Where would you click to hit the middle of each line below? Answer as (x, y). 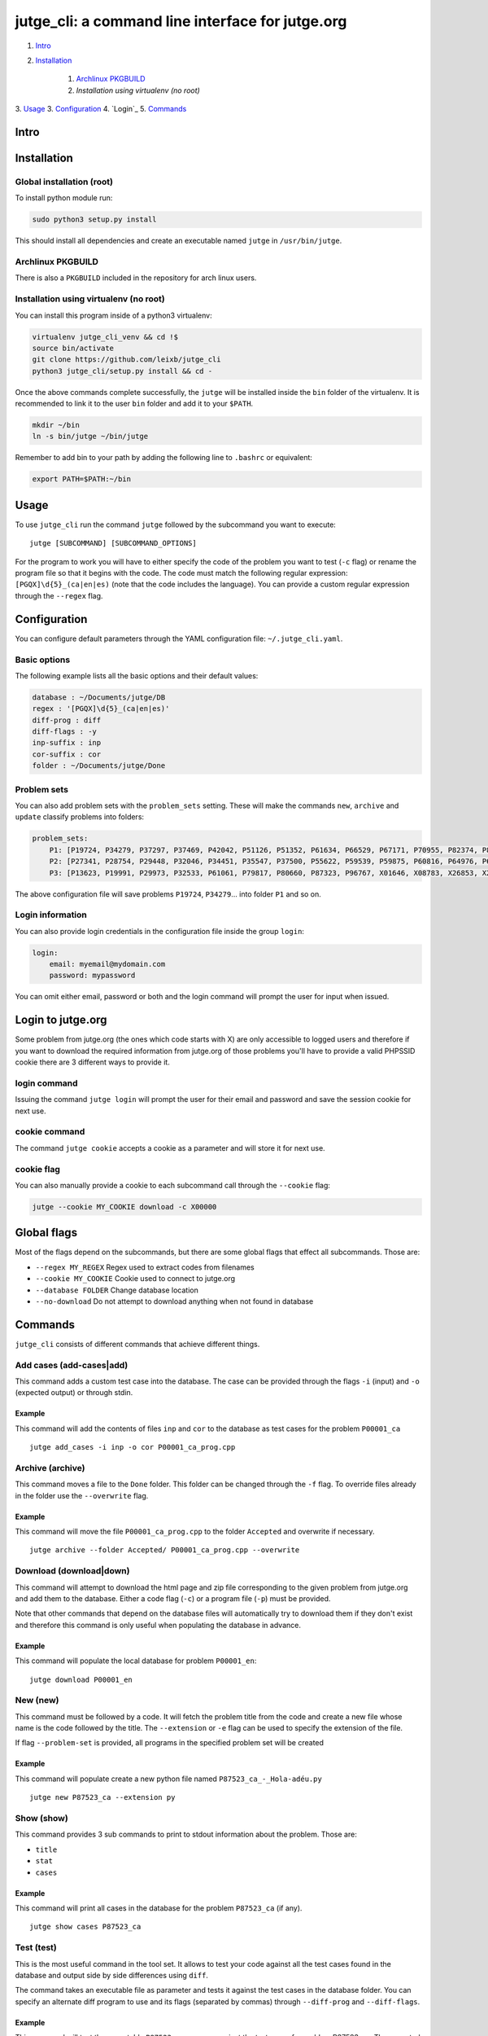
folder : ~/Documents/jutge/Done (99, 766)
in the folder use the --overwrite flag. (82, 1495)
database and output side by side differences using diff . (112, 1975)
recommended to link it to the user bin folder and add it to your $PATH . (134, 404)
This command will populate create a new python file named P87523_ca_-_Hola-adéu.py (169, 1779)
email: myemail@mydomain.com (107, 964)
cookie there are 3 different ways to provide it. (92, 1062)
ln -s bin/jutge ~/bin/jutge (90, 437)
